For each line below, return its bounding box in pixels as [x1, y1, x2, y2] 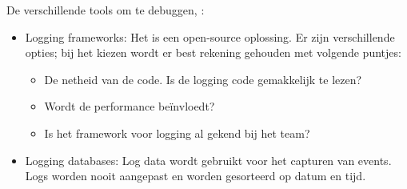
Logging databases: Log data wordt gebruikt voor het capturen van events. [25, 151, 392, 168]
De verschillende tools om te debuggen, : [6, 2, 205, 18]
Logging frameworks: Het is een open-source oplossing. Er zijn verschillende [25, 28, 395, 45]
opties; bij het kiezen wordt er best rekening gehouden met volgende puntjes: [25, 44, 401, 61]
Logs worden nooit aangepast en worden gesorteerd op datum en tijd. [25, 167, 366, 184]
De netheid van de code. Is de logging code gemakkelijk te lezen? [44, 70, 362, 87]
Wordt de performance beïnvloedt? [44, 98, 215, 115]
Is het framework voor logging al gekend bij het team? [44, 124, 310, 141]
